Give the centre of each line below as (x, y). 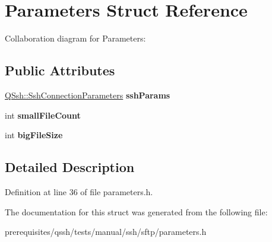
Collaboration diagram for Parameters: (75, 38)
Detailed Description (70, 167)
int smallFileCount (43, 115)
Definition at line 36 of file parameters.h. (79, 191)
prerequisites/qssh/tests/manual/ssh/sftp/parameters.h (106, 232)
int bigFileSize (34, 135)
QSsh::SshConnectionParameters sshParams (88, 95)
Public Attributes (60, 70)
